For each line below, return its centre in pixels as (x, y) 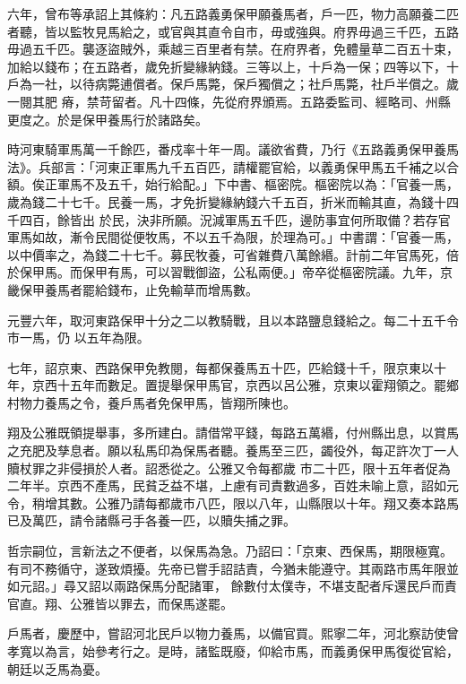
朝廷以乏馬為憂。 (57, 668)
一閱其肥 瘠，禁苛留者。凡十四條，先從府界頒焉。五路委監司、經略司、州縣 (229, 101)
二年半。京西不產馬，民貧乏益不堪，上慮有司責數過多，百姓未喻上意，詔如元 (233, 485)
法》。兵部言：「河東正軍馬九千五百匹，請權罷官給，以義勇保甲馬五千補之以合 (233, 166)
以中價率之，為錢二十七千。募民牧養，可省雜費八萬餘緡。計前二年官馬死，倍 (233, 254)
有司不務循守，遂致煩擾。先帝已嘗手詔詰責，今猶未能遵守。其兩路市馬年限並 (233, 568)
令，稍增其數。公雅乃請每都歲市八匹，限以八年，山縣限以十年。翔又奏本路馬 (233, 502)
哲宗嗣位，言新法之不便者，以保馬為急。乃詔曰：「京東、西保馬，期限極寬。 (230, 551)
